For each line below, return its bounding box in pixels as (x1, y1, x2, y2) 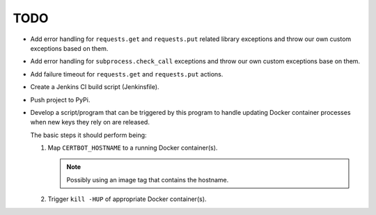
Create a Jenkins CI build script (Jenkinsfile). (30, 83, 159, 91)
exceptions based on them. (30, 44, 109, 52)
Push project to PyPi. (30, 95, 91, 104)
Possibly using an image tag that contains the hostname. (66, 175, 229, 184)
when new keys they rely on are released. (30, 118, 150, 127)
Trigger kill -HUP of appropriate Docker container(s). (47, 195, 207, 203)
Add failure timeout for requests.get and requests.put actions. (30, 70, 224, 78)
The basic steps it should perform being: (30, 131, 147, 139)
